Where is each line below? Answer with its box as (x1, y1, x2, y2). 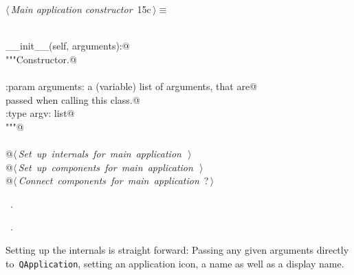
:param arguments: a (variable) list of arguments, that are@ (5, 78, 257, 93)
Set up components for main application (18, 159, 193, 174)
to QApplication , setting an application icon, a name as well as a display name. (5, 256, 344, 270)
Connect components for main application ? (18, 173, 209, 188)
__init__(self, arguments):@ (5, 38, 130, 53)
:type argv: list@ (5, 106, 75, 120)
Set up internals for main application (18, 146, 181, 160)
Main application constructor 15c (10, 2, 151, 16)
